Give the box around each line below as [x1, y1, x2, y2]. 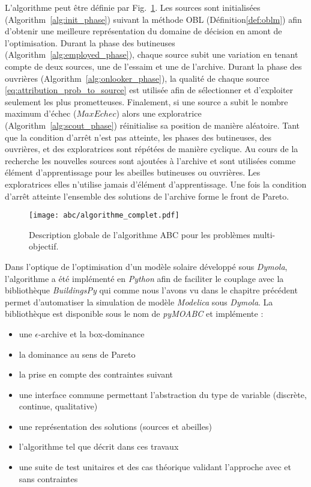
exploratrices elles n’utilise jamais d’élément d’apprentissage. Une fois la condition [5, 177, 307, 190]
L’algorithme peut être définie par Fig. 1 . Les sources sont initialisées [5, 1, 261, 13]
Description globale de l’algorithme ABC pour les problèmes [29, 228, 250, 240]
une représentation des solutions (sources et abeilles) [19, 420, 212, 432]
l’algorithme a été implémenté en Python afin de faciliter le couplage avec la [5, 272, 284, 284]
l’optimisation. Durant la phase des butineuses [5, 36, 175, 49]
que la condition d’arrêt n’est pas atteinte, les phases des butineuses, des [5, 130, 272, 143]
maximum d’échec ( [5, 107, 77, 120]
